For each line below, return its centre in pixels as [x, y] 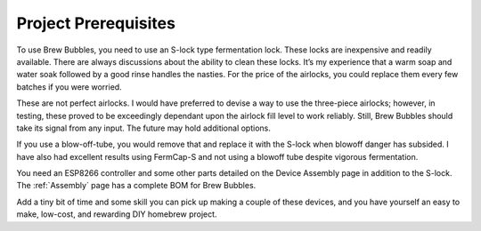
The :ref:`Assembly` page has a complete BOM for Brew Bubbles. [136, 186]
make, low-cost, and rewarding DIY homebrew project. [117, 214]
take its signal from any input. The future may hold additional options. [143, 128]
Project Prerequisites [96, 23]
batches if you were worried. [69, 87]
